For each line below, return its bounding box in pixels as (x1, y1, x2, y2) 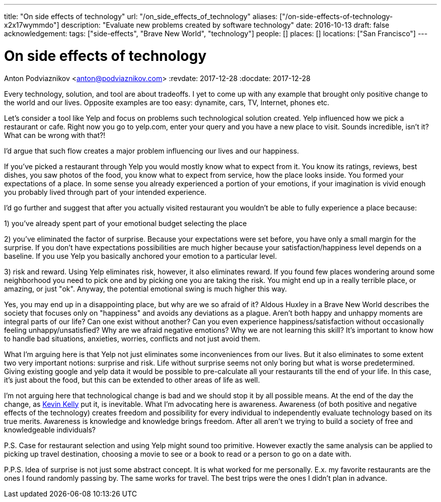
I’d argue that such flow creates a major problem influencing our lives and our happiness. (4, 146, 299, 155)
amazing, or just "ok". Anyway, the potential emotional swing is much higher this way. (4, 284, 287, 293)
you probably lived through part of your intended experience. (4, 187, 207, 196)
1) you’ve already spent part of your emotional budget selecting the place (4, 219, 247, 228)
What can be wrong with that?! (4, 130, 106, 139)
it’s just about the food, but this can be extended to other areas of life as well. (4, 375, 260, 384)
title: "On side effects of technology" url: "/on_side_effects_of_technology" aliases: (4, 12, 278, 21)
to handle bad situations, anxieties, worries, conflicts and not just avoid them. (4, 334, 260, 343)
